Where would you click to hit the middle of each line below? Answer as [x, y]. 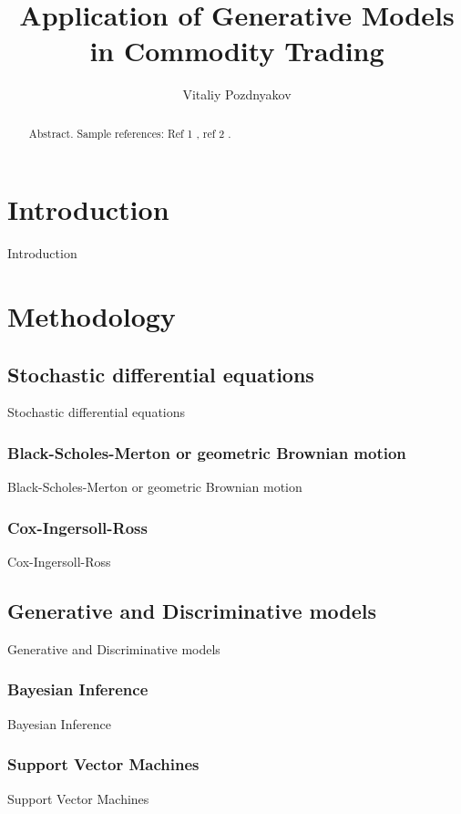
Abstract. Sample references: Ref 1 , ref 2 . [130, 133]
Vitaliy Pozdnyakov [237, 94]
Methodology [92, 316]
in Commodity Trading [237, 51]
